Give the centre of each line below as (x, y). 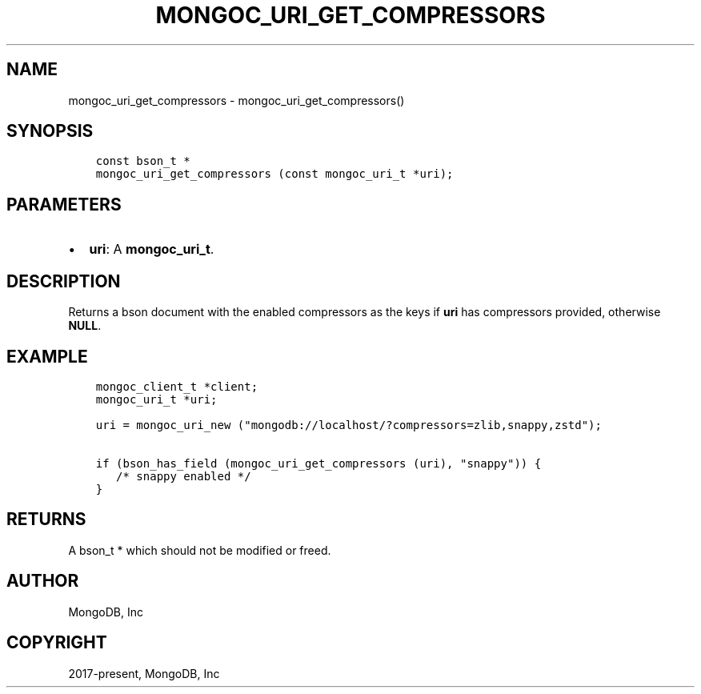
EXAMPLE (47, 356)
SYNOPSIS (50, 131)
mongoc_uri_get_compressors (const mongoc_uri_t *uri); (274, 174)
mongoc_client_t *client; (177, 386)
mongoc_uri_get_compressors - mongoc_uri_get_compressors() (236, 100)
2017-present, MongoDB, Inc (144, 673)
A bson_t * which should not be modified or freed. (200, 550)
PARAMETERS (64, 204)
